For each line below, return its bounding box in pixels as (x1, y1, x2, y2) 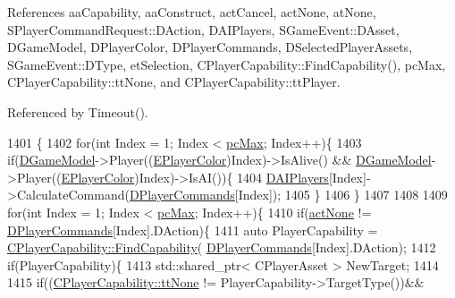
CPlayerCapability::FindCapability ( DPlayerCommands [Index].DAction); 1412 (7, 238, 436, 257)
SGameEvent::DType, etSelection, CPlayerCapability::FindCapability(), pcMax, (7, 55, 446, 73)
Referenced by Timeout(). (7, 102, 148, 121)
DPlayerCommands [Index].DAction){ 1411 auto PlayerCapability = (7, 220, 378, 239)
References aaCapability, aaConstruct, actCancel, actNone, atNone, (7, 3, 376, 21)
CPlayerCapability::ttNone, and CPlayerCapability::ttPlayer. (7, 72, 341, 91)
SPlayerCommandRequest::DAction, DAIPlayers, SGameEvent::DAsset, (7, 20, 400, 38)
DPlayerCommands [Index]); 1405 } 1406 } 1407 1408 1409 (129, 185, 448, 204)
